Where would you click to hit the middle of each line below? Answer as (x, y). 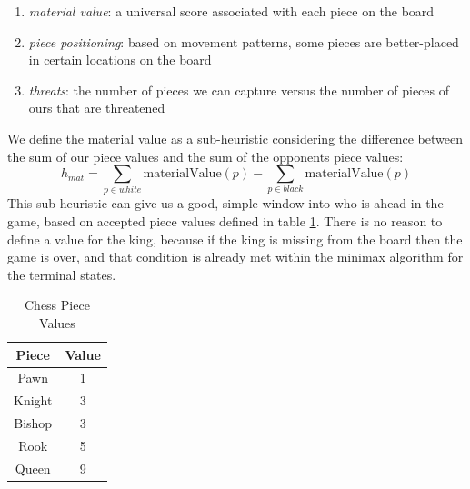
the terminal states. (62, 274)
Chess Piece (57, 305)
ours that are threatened (97, 108)
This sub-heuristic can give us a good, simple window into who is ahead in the (225, 203)
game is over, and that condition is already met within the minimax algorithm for (235, 257)
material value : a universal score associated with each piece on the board (231, 11)
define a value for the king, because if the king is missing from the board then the (235, 239)
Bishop (33, 423)
